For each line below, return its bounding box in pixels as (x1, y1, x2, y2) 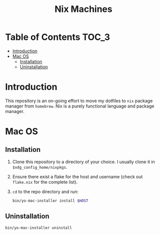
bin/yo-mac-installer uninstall (5, 225, 72, 230)
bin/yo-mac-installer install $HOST (12, 198, 88, 203)
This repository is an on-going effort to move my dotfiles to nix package (5, 98, 153, 104)
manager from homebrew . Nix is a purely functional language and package (5, 103, 155, 109)
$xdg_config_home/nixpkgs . (12, 164, 68, 170)
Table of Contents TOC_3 (5, 31, 110, 43)
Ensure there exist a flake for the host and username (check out (12, 173, 143, 180)
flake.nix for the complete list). (12, 179, 78, 185)
